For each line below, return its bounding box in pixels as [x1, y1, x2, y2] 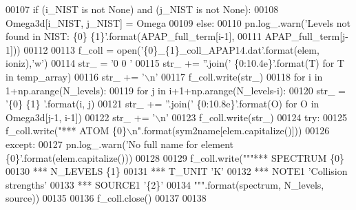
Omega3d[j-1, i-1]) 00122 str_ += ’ [6, 109, 156, 124]
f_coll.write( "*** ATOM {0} [6, 123, 127, 138]
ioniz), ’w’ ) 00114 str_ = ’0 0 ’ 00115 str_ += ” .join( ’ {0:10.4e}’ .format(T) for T [6, 56, 344, 70]
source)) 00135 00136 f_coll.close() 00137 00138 [6, 191, 207, 205]
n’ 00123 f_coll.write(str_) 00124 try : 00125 [160, 109, 347, 124]
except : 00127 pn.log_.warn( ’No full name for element [6, 136, 234, 151]
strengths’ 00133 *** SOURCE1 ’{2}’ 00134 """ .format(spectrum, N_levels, [6, 177, 324, 191]
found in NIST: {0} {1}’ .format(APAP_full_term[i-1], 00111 [6, 29, 262, 43]
